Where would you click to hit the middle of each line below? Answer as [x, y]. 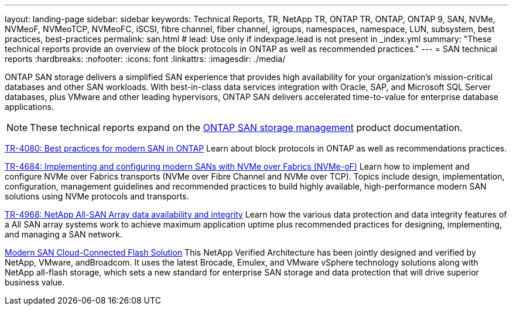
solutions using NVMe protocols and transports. [97, 196]
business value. [35, 282]
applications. [29, 107]
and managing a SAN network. [64, 234]
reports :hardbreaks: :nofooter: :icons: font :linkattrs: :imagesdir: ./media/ [145, 59]
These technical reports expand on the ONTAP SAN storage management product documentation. [246, 128]
